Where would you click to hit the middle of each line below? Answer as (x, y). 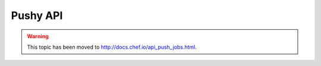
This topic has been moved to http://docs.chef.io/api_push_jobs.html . (112, 47)
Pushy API (37, 15)
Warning (38, 36)
